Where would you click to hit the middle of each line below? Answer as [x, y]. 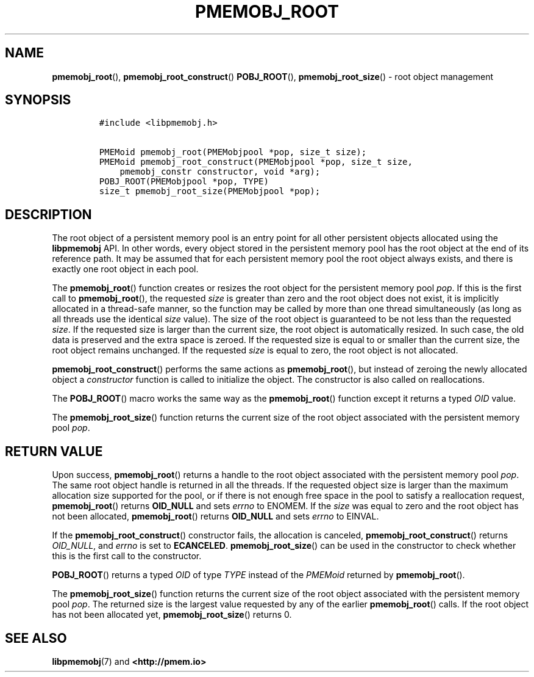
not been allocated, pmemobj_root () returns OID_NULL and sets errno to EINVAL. [215, 516]
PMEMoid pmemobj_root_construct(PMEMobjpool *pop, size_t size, [256, 162]
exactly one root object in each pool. [125, 269]
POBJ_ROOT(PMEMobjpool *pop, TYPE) [184, 182]
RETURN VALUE [54, 451]
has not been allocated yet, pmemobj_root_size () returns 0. [172, 615]
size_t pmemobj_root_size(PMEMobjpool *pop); [210, 191]
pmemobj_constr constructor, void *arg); [220, 172]
